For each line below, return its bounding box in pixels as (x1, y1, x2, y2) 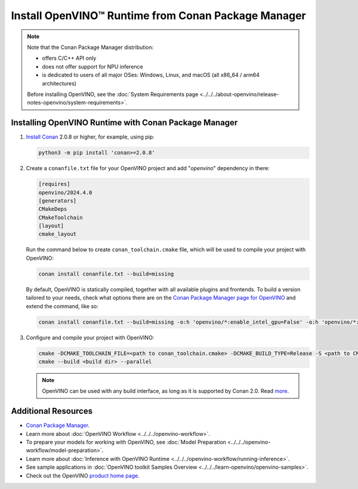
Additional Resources (11, 406, 92, 416)
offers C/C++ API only (42, 54, 97, 62)
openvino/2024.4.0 (38, 189, 92, 196)
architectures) (42, 79, 77, 87)
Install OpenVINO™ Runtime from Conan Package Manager (11, 9, 307, 22)
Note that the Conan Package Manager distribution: (27, 44, 154, 51)
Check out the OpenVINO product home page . (26, 472, 140, 479)
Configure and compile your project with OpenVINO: (26, 334, 155, 341)
